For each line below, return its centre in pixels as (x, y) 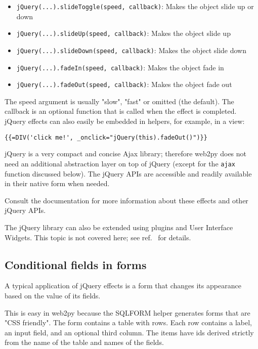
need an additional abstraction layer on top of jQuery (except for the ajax (120, 163)
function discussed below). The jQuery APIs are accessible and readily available (128, 173)
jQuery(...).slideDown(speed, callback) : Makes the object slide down (131, 50)
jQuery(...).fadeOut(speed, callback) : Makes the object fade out (124, 84)
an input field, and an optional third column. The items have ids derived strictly (129, 332)
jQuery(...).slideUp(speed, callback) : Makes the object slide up (123, 33)
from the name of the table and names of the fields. (84, 342)
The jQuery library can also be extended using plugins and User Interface (119, 227)
